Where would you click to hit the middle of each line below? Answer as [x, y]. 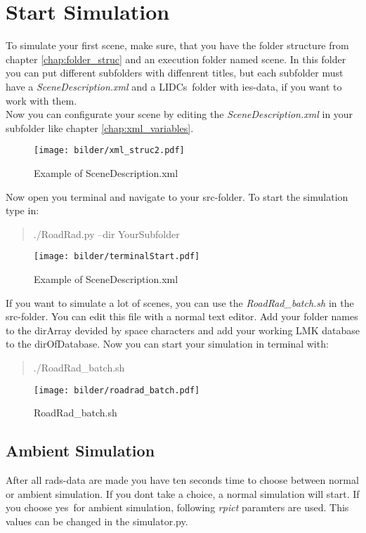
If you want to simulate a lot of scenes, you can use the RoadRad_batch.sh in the [180, 302]
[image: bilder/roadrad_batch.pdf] [117, 390]
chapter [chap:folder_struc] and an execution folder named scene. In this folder [176, 59]
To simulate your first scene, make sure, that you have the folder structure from [177, 45]
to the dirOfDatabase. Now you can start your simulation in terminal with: [167, 344]
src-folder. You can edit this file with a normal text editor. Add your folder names [182, 316]
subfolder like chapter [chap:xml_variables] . [100, 127]
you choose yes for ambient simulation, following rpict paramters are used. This [177, 507]
